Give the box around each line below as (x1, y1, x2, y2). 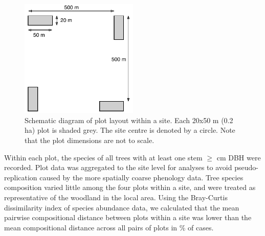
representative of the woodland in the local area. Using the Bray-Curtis (4, 192, 228, 202)
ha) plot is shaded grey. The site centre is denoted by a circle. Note (25, 125, 235, 135)
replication (4, 172, 37, 182)
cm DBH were (216, 152, 261, 162)
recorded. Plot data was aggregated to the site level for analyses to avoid (4, 162, 232, 173)
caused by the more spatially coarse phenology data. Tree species (39, 172, 244, 182)
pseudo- (234, 162, 258, 173)
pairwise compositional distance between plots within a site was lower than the (4, 212, 252, 223)
